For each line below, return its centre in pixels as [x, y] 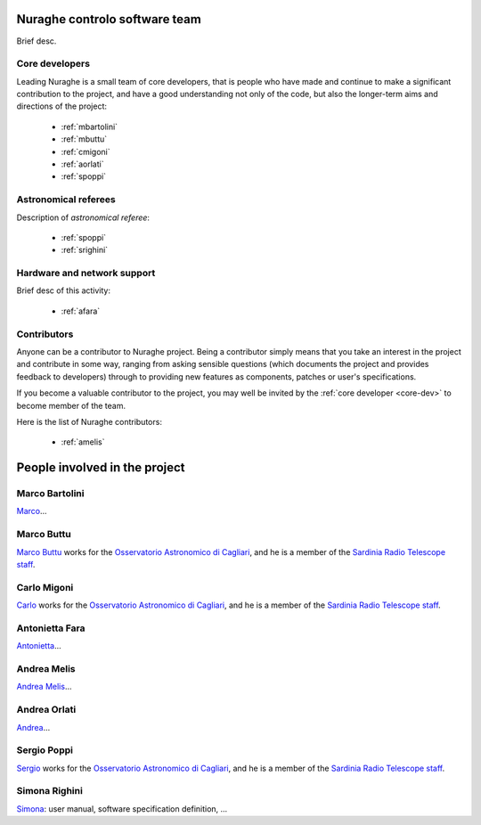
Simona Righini [50, 791]
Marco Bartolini [50, 494]
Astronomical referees [66, 200]
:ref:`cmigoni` [86, 151]
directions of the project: [61, 106]
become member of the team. [71, 405]
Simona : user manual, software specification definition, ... [122, 809]
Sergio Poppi [45, 750]
